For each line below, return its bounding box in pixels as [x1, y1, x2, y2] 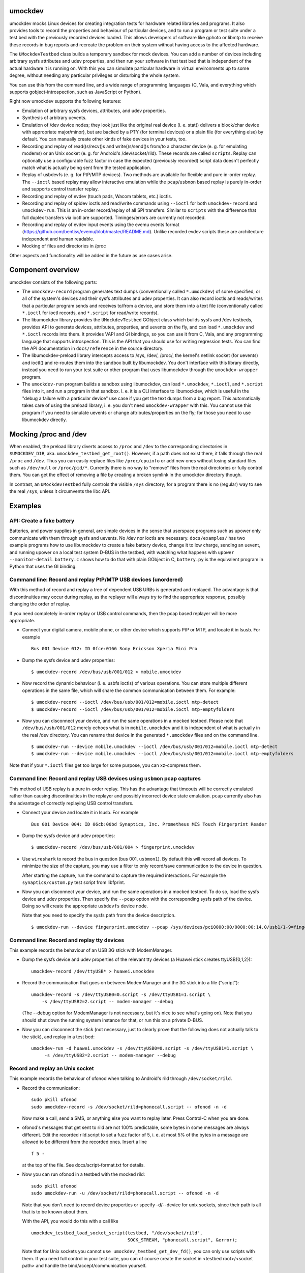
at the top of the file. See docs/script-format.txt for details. [22, 1161, 145, 1168]
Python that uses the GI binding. [9, 563, 77, 570]
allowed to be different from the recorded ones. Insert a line [22, 1139, 147, 1145]
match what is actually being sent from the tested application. [22, 164, 151, 171]
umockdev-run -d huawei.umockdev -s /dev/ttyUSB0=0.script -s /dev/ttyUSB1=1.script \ [31, 1045, 254, 1051]
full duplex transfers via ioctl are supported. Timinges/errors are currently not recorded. [22, 214, 206, 220]
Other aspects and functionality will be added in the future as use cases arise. [9, 252, 173, 258]
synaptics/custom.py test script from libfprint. [22, 879, 126, 885]
